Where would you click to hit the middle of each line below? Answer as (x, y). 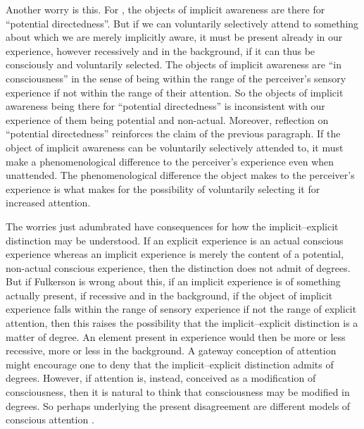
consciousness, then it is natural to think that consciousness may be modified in (178, 392)
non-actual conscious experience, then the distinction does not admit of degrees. (178, 267)
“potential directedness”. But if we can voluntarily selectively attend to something (182, 23)
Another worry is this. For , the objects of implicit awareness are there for (165, 9)
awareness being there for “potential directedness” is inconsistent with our (165, 106)
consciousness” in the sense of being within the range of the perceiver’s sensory (176, 78)
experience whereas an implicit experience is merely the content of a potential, (175, 254)
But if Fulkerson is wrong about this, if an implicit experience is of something (173, 281)
